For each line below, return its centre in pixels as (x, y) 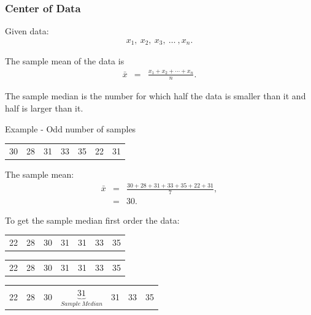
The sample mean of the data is (65, 61)
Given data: (27, 31)
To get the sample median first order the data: (92, 220)
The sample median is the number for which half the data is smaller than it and (155, 96)
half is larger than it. (44, 108)
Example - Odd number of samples (71, 128)
